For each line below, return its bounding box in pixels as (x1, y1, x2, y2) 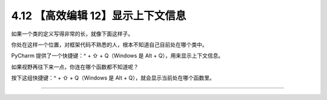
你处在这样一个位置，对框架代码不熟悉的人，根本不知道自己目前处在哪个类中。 (11, 41, 208, 48)
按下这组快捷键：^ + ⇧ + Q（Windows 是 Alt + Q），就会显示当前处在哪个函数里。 (11, 74, 215, 81)
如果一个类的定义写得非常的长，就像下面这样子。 (11, 30, 133, 37)
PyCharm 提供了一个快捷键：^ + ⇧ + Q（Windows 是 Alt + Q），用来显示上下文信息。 (11, 52, 224, 60)
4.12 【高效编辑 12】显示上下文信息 (11, 9, 187, 22)
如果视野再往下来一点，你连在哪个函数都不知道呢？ (11, 63, 139, 70)
